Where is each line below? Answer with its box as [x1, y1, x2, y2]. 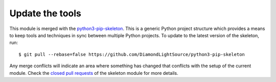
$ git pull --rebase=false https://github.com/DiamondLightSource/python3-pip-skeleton [18, 51, 245, 57]
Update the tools [9, 8, 81, 19]
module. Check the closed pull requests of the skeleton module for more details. [9, 70, 178, 76]
